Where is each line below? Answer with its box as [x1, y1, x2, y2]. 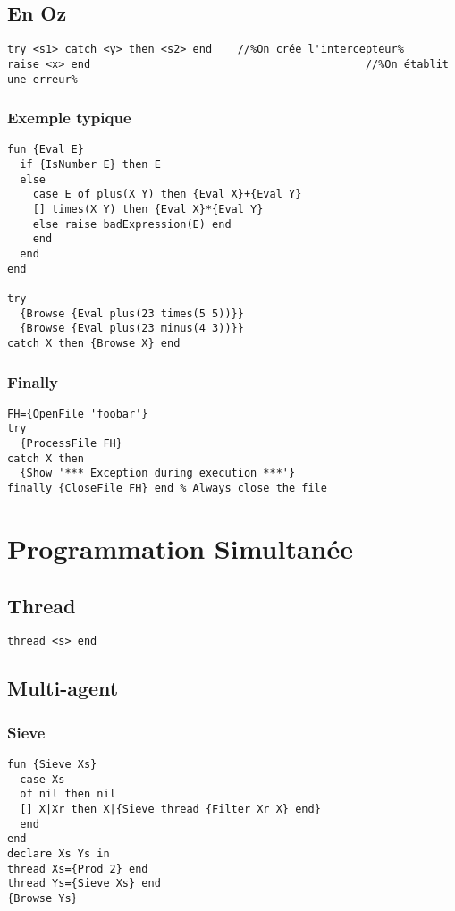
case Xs [20, 772, 65, 786]
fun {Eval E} [7, 143, 84, 156]
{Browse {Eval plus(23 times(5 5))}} [20, 307, 244, 320]
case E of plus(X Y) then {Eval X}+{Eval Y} [32, 188, 302, 201]
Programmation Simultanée [7, 529, 354, 566]
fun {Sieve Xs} [7, 757, 97, 771]
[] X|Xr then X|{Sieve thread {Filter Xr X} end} [20, 802, 321, 815]
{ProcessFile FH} [20, 437, 122, 451]
